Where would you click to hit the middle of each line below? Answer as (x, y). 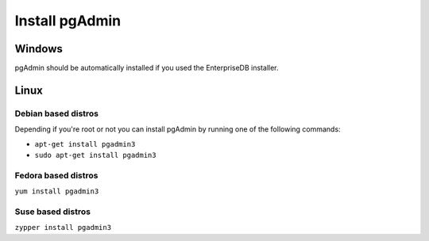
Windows (39, 49)
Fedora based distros (56, 175)
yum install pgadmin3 (57, 191)
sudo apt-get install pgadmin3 (95, 155)
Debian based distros (57, 113)
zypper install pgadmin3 (63, 228)
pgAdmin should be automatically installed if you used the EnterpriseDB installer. (147, 68)
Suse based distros (53, 212)
